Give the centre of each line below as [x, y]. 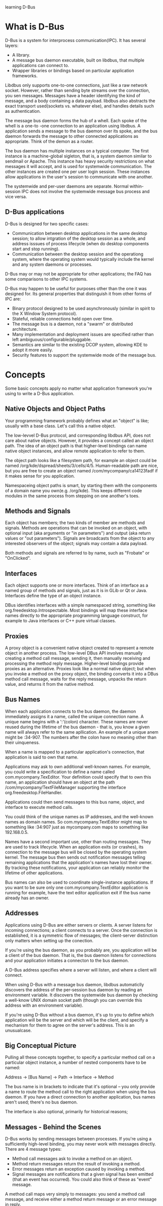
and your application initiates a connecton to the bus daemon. [67, 960]
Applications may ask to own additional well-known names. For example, [78, 766]
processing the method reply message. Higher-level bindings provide [74, 663]
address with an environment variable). [44, 1005]
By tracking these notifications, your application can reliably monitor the [77, 867]
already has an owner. [27, 898]
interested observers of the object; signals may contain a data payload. [76, 544]
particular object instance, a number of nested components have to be [76, 1062]
